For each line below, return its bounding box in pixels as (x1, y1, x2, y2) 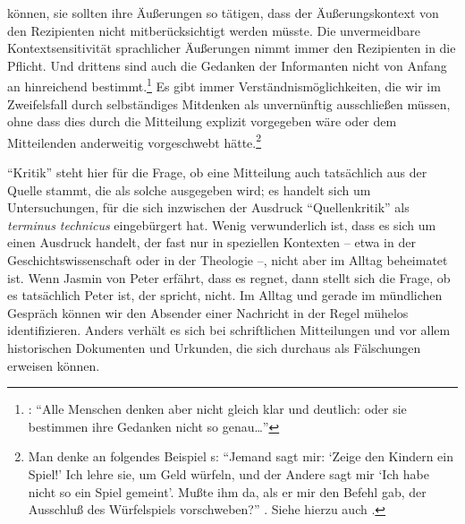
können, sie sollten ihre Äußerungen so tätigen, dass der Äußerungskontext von (7, 4, 439, 21)
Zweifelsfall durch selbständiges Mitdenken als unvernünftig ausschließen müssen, (7, 94, 451, 113)
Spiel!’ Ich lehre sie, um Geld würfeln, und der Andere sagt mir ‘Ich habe (28, 464, 429, 483)
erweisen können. (7, 356, 100, 374)
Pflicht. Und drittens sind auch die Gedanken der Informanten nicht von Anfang (7, 56, 447, 74)
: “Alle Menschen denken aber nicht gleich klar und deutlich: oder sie (28, 399, 407, 418)
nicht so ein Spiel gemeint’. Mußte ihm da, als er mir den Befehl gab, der (28, 482, 427, 501)
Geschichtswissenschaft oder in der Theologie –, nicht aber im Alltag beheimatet (7, 251, 448, 270)
